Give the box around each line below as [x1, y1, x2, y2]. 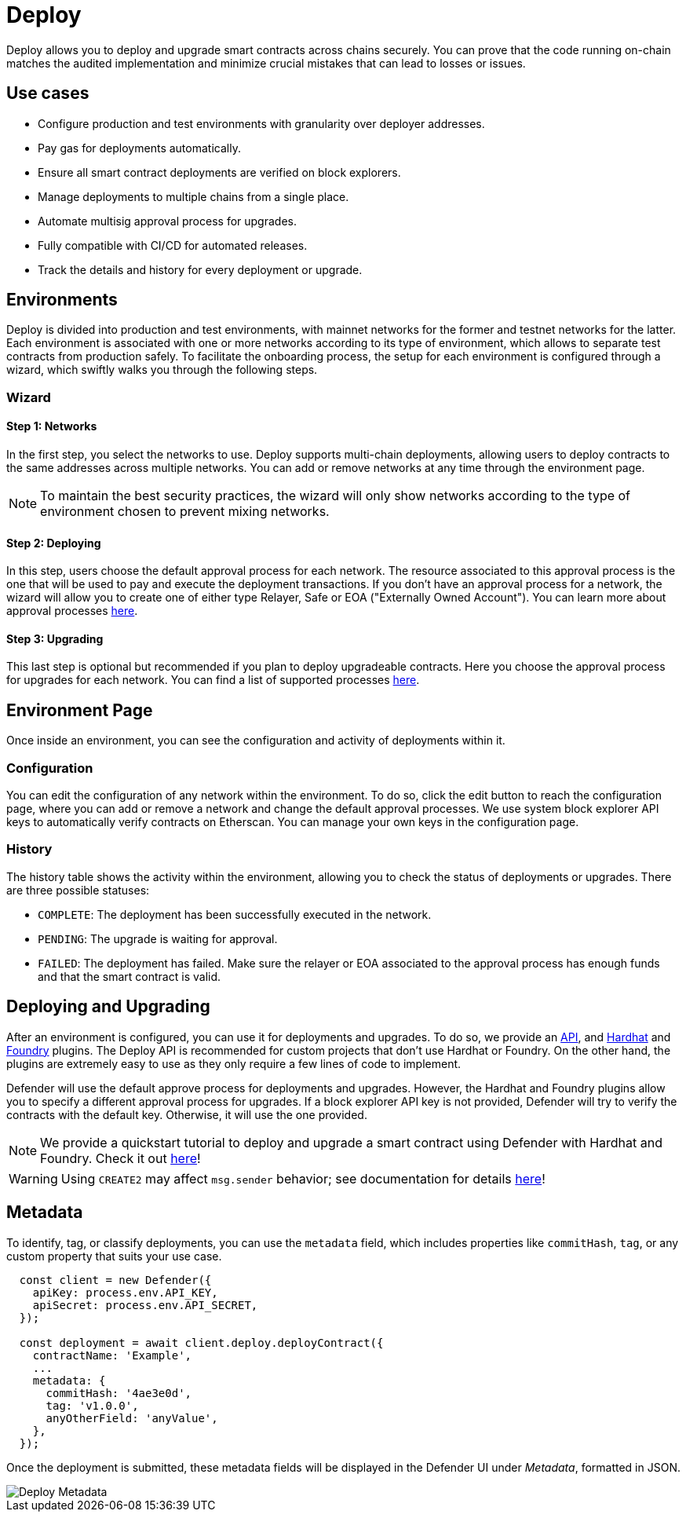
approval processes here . [6, 604, 138, 618]
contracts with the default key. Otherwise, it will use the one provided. [6, 1107, 367, 1121]
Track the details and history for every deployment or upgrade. [38, 262, 363, 276]
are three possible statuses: [6, 883, 150, 897]
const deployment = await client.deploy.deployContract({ [19, 1336, 384, 1349]
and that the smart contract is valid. [38, 969, 221, 983]
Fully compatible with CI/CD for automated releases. [38, 238, 308, 252]
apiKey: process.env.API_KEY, [32, 1286, 218, 1299]
